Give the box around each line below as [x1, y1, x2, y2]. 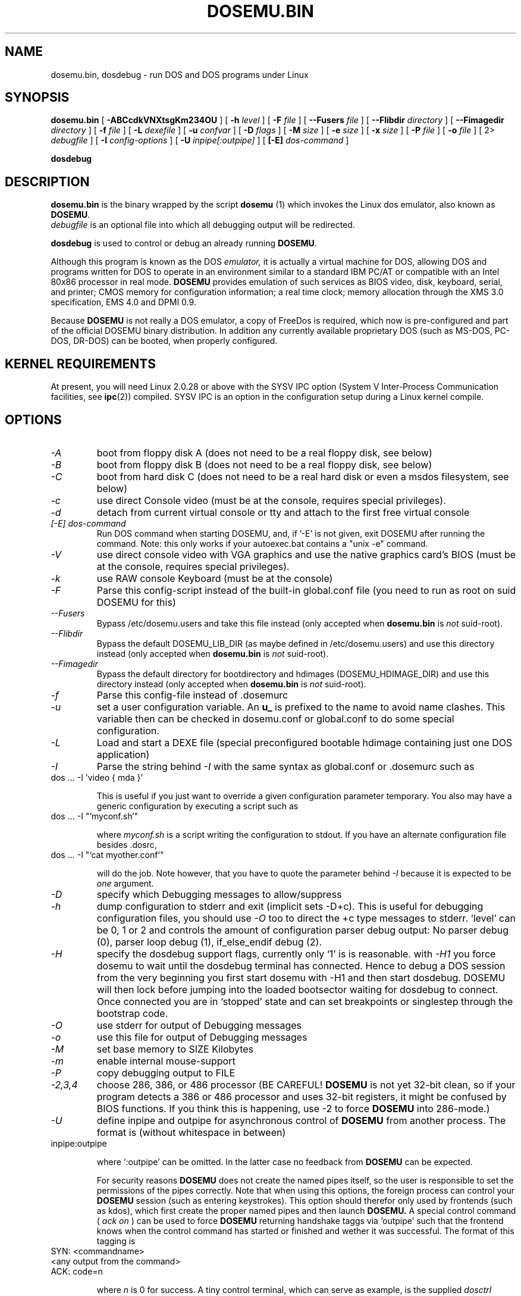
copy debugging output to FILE [96, 1066, 235, 1079]
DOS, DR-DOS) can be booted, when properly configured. [51, 336, 278, 346]
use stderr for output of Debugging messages [96, 1019, 302, 1031]
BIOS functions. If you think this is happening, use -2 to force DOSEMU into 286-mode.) [96, 1102, 490, 1115]
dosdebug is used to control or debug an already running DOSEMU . [51, 238, 317, 249]
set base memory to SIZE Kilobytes [96, 1043, 254, 1055]
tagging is [96, 1235, 136, 1246]
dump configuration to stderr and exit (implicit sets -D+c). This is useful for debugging [96, 900, 484, 912]
